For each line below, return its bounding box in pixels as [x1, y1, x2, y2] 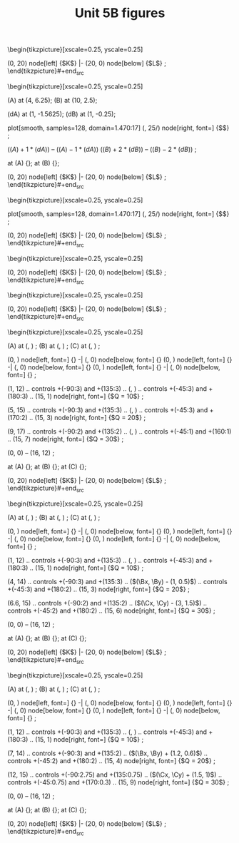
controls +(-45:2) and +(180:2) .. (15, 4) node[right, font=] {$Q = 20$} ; [7, 756, 216, 765]
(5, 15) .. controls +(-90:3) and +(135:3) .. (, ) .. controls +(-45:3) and [7, 406, 208, 414]
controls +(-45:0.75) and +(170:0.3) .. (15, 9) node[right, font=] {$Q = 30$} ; [7, 777, 230, 786]
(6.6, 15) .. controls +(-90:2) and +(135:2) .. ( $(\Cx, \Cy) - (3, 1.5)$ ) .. [7, 598, 207, 607]
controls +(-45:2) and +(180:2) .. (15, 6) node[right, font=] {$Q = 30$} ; [7, 606, 215, 615]
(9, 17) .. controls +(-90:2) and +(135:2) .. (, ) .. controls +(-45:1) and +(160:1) [7, 427, 232, 436]
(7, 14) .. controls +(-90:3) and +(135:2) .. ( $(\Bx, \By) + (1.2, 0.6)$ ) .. [7, 749, 208, 757]
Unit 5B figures [74, 5, 166, 21]
